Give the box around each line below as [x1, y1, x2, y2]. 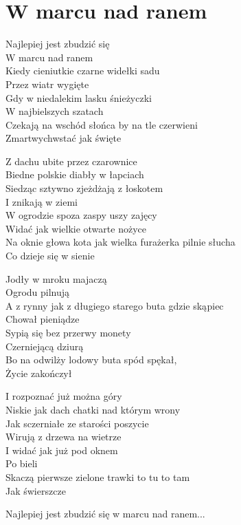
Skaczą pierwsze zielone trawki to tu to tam [5, 469, 190, 484]
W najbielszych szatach [5, 104, 104, 118]
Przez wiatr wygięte [5, 76, 89, 91]
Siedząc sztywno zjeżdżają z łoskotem [5, 181, 163, 195]
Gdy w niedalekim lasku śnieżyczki [5, 90, 152, 105]
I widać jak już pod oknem [5, 442, 118, 457]
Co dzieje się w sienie [5, 248, 95, 263]
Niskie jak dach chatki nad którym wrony [5, 402, 181, 416]
